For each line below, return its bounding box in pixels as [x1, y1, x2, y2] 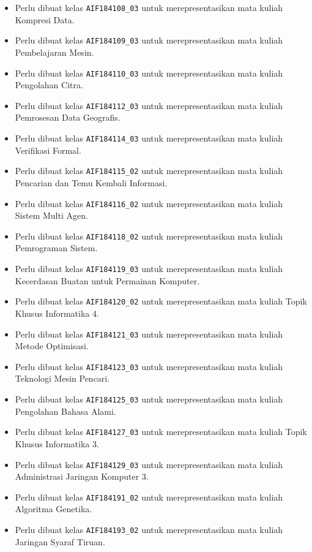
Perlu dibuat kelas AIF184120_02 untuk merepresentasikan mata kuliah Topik [15, 295, 307, 308]
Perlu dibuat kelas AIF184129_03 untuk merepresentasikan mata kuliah [15, 458, 283, 471]
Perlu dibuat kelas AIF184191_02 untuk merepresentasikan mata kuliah [15, 490, 283, 503]
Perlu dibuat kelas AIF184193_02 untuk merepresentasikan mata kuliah [15, 523, 283, 535]
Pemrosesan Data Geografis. [15, 111, 121, 124]
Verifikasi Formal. [15, 143, 81, 156]
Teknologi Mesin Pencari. [15, 372, 110, 385]
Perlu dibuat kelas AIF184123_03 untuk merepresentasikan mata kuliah [15, 360, 283, 372]
